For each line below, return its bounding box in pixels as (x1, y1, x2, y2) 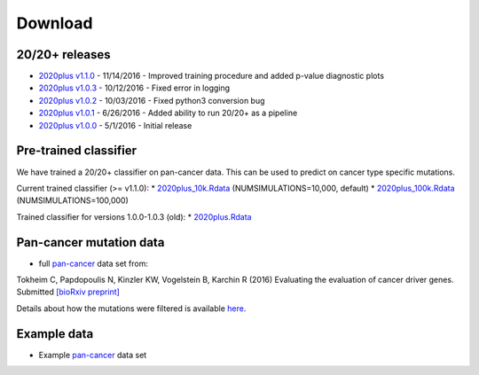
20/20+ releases (16, 47, 111, 62)
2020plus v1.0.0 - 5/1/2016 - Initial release (38, 120, 192, 130)
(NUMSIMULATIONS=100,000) (16, 195, 129, 206)
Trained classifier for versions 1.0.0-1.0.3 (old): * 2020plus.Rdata (16, 211, 252, 222)
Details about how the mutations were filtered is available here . (16, 302, 247, 314)
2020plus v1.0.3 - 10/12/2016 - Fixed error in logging (38, 82, 231, 93)
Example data (16, 326, 94, 341)
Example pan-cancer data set (38, 349, 147, 360)
